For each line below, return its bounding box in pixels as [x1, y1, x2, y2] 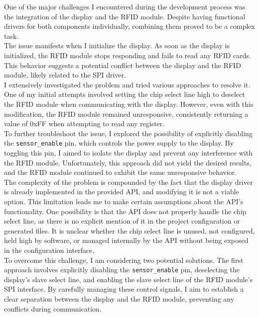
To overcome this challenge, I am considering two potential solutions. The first [4, 254, 244, 265]
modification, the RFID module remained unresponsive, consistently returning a [4, 108, 249, 119]
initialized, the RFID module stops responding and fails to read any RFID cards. [4, 50, 251, 60]
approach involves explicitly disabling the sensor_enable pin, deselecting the [4, 264, 240, 275]
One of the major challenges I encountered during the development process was [4, 1, 246, 11]
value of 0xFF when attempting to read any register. [4, 118, 165, 129]
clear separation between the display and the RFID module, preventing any [4, 293, 235, 304]
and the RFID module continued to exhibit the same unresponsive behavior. [4, 167, 237, 177]
